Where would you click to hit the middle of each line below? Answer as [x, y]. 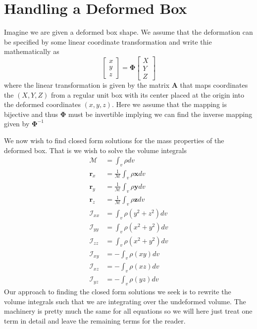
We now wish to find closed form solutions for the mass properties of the [114, 140]
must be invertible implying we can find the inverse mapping [160, 114]
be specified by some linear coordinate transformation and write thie [108, 41]
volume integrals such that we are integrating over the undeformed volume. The [125, 301]
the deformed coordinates [42, 104]
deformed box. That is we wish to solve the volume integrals [96, 150]
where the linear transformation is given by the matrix [87, 85]
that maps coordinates [214, 85]
